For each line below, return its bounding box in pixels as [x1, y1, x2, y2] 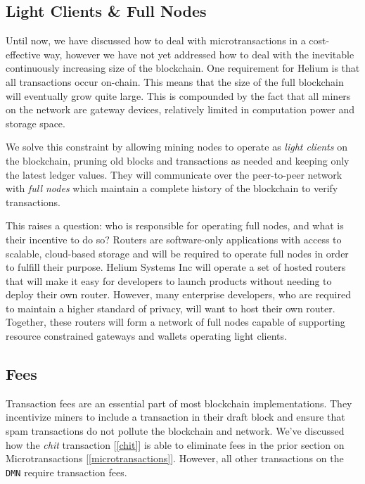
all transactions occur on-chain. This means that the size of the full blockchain [6, 74, 344, 89]
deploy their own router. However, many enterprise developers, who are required [6, 287, 351, 302]
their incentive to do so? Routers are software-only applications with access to [6, 231, 342, 246]
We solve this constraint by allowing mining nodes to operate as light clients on [6, 139, 347, 154]
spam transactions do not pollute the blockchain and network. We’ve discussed [6, 423, 345, 438]
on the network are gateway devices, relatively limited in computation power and [6, 102, 355, 117]
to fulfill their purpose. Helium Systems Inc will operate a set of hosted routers [6, 260, 346, 274]
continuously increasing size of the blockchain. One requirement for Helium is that [6, 60, 360, 75]
